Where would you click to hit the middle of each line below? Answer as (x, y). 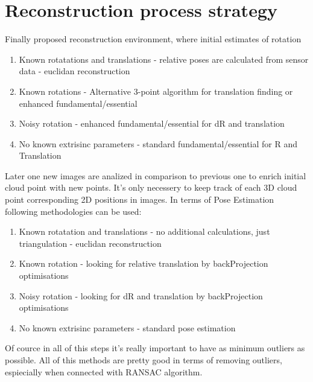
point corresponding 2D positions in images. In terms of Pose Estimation (140, 199)
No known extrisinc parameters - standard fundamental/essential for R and (158, 143)
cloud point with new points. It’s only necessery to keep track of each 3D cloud (151, 187)
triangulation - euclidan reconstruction (90, 243)
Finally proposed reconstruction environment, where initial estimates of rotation (153, 39)
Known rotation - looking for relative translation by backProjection (144, 263)
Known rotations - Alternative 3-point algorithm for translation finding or (156, 91)
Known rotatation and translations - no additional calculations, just (144, 231)
